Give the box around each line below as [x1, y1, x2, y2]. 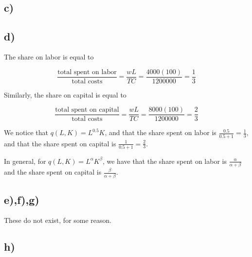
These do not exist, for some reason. [4, 215, 112, 225]
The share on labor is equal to [4, 51, 94, 61]
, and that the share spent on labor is [105, 127, 216, 138]
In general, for [4, 156, 46, 166]
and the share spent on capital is [4, 167, 102, 177]
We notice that [4, 127, 48, 138]
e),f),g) [4, 192, 39, 207]
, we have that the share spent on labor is [102, 156, 227, 166]
